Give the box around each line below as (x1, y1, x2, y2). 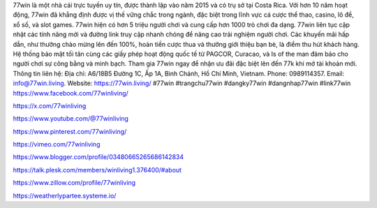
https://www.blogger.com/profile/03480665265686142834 (13, 153, 184, 161)
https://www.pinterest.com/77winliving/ (13, 127, 127, 135)
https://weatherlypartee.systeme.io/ (13, 191, 117, 200)
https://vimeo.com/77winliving (13, 140, 101, 149)
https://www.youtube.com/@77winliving (13, 114, 129, 123)
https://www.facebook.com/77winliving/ (13, 89, 128, 97)
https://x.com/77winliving (13, 101, 87, 110)
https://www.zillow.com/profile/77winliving (13, 179, 136, 187)
